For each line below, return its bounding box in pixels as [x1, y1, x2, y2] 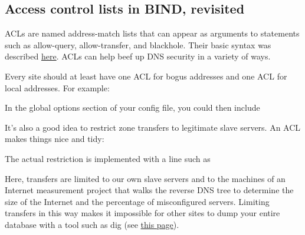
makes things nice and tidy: [5, 133, 104, 145]
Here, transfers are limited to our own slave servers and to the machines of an [5, 172, 286, 184]
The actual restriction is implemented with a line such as [5, 152, 211, 164]
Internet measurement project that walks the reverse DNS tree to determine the [5, 184, 294, 196]
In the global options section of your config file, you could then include [5, 101, 260, 114]
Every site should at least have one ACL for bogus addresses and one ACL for [5, 69, 287, 82]
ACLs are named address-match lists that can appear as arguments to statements [5, 27, 300, 39]
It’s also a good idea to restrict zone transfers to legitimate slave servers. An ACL [5, 121, 301, 133]
